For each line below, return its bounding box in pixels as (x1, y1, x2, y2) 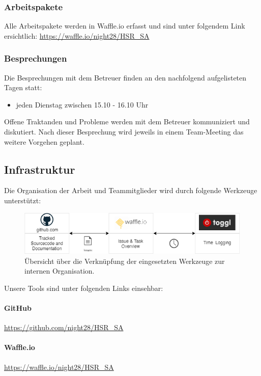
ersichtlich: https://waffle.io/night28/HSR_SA (4, 30, 150, 41)
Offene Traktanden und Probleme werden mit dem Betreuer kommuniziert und (4, 116, 250, 127)
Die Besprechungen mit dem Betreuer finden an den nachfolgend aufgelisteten (4, 72, 247, 83)
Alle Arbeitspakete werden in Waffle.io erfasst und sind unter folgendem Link (4, 20, 245, 31)
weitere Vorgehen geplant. (4, 136, 84, 147)
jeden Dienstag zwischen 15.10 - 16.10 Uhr (16, 99, 149, 110)
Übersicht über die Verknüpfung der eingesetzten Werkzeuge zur (24, 255, 225, 266)
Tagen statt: (4, 82, 42, 93)
